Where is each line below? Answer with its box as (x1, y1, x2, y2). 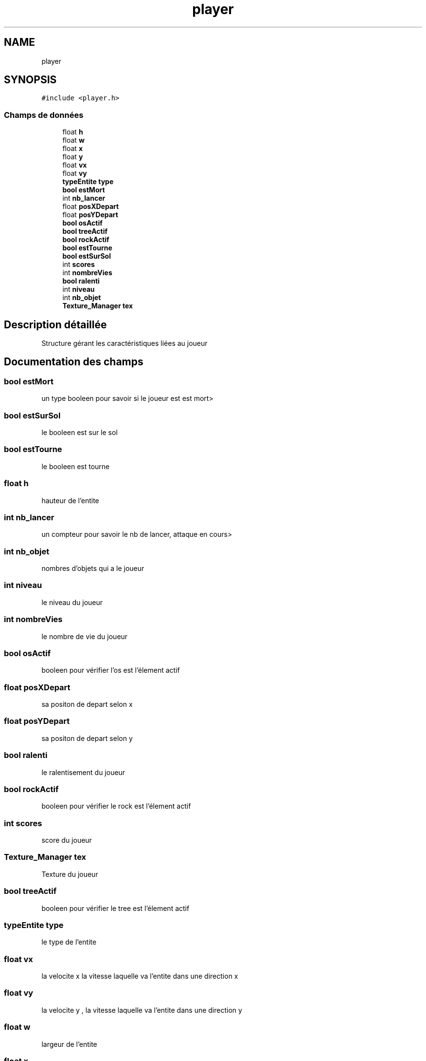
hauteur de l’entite (41, 496, 99, 505)
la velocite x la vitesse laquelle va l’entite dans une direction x (41, 972, 238, 980)
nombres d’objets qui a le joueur (41, 564, 144, 572)
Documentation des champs (4, 356, 143, 368)
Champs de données (4, 110, 84, 120)
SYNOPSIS (4, 74, 57, 86)
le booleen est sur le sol (41, 428, 118, 436)
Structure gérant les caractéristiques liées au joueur (41, 339, 208, 348)
